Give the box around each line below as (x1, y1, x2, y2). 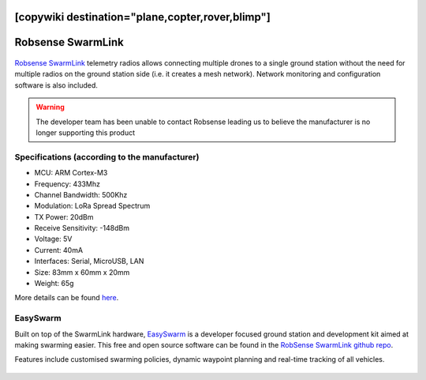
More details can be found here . (14, 293, 119, 303)
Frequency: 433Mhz (34, 179, 100, 189)
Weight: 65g (34, 279, 74, 288)
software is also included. (14, 80, 99, 90)
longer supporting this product (35, 127, 136, 137)
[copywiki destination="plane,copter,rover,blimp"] (14, 10, 271, 24)
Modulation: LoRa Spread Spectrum (34, 201, 151, 211)
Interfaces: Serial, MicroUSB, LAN (34, 257, 144, 266)
